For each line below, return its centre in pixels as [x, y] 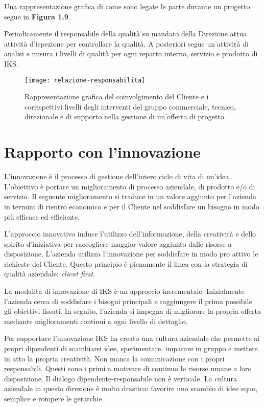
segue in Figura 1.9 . [37, 16]
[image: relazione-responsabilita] [85, 80]
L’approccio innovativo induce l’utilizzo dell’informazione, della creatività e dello [130, 234]
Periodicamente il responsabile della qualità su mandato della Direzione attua [126, 34]
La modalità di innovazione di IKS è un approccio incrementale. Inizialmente [124, 291]
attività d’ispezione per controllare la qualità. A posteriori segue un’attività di [126, 43]
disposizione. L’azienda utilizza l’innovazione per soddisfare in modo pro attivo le [131, 254]
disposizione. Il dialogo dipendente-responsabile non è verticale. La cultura [121, 378]
